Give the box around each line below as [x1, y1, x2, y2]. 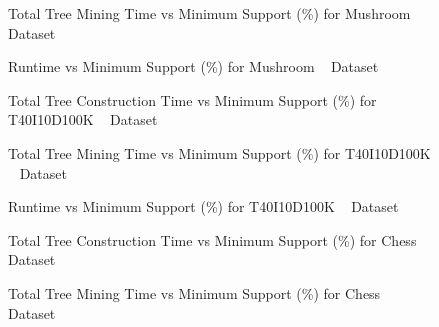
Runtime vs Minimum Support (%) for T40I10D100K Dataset [8, 196, 399, 217]
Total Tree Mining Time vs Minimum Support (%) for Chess [8, 282, 381, 303]
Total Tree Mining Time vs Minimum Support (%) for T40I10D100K [8, 142, 431, 163]
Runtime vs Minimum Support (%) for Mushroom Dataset [8, 56, 379, 77]
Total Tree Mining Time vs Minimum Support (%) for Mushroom [8, 3, 411, 23]
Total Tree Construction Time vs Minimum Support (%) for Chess [8, 229, 417, 250]
